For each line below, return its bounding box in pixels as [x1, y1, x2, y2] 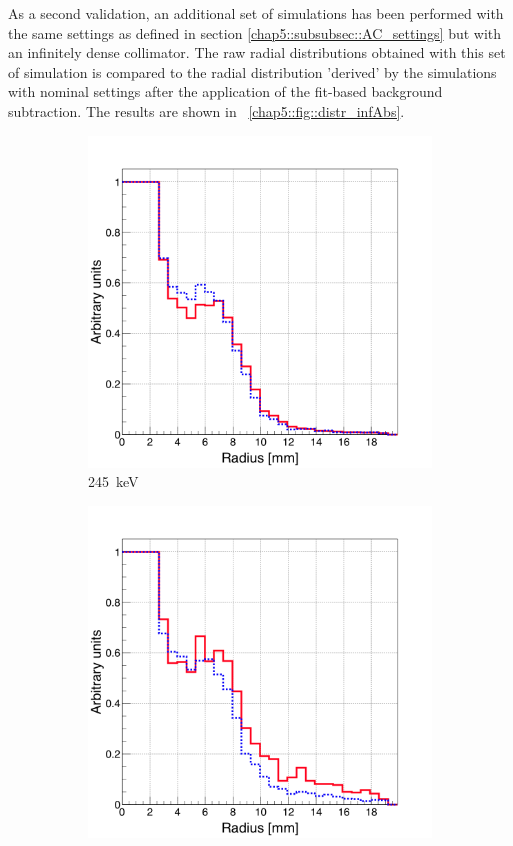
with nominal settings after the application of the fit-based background [8, 81, 443, 102]
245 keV [88, 471, 139, 492]
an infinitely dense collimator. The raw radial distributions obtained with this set [8, 42, 506, 63]
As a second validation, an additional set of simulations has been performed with [8, 3, 504, 23]
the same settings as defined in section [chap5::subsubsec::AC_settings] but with [8, 22, 502, 43]
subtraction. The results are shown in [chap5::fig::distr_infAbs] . [8, 100, 405, 121]
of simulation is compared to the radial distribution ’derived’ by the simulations [8, 61, 497, 82]
